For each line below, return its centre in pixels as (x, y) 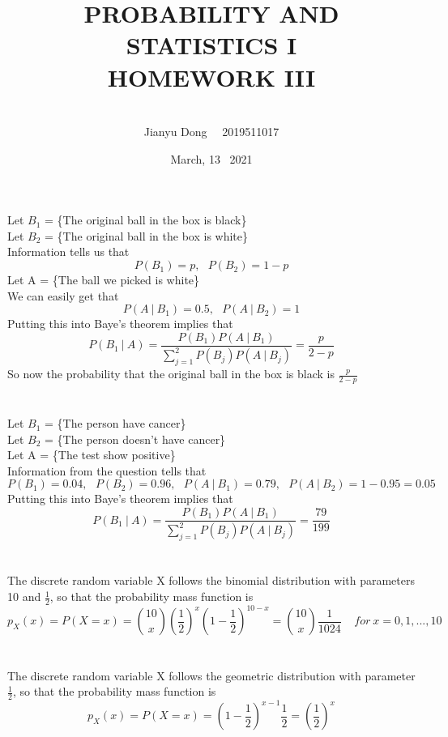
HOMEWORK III (211, 77)
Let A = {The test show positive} (92, 455)
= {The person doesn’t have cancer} (135, 439)
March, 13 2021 (211, 158)
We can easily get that (63, 295)
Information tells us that (68, 251)
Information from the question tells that (107, 470)
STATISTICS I (211, 45)
